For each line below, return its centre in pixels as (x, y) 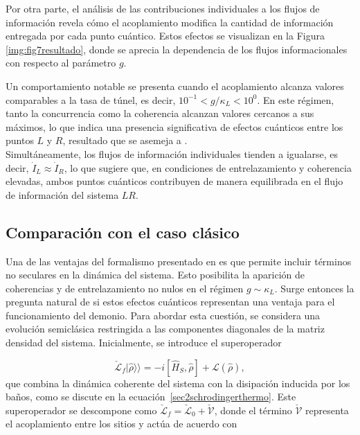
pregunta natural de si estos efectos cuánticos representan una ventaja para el (170, 302)
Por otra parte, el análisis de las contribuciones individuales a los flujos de (163, 8)
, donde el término (253, 410)
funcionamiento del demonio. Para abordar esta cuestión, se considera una (163, 315)
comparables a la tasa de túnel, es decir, (91, 99)
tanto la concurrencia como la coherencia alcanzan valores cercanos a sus (160, 113)
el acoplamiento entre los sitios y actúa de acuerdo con (121, 424)
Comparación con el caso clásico (123, 232)
